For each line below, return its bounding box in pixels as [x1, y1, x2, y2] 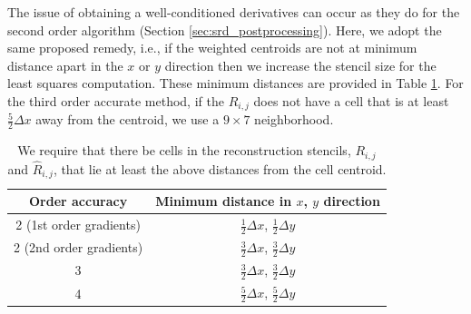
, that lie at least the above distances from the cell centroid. [53, 159, 387, 178]
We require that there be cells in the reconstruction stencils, [17, 141, 351, 160]
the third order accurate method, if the [7, 91, 224, 110]
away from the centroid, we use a [35, 110, 220, 129]
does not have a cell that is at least [253, 91, 449, 110]
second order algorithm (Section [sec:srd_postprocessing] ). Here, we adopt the [7, 20, 442, 39]
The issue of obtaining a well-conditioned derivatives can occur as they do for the [7, 3, 460, 21]
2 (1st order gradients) [15, 215, 141, 234]
